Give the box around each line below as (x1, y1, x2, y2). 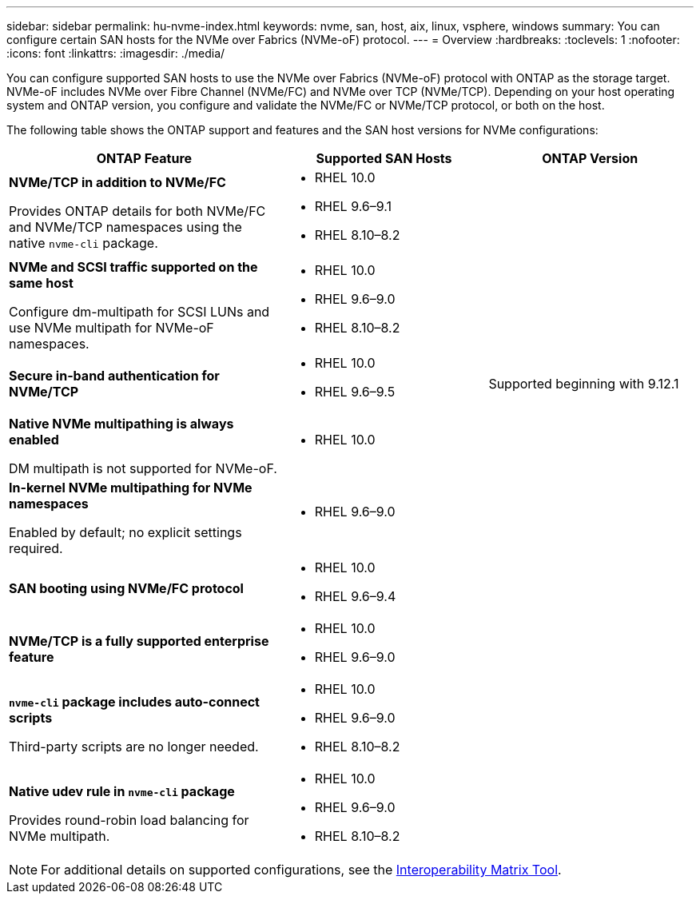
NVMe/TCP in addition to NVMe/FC (9, 174, 226, 190)
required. (9, 540, 63, 556)
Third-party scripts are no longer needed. (9, 739, 259, 755)
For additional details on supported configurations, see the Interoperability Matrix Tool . (41, 862, 562, 878)
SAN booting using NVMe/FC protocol (9, 580, 244, 596)
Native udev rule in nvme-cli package (9, 783, 235, 799)
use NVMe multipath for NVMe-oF (9, 320, 214, 336)
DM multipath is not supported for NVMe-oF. (9, 460, 277, 476)
